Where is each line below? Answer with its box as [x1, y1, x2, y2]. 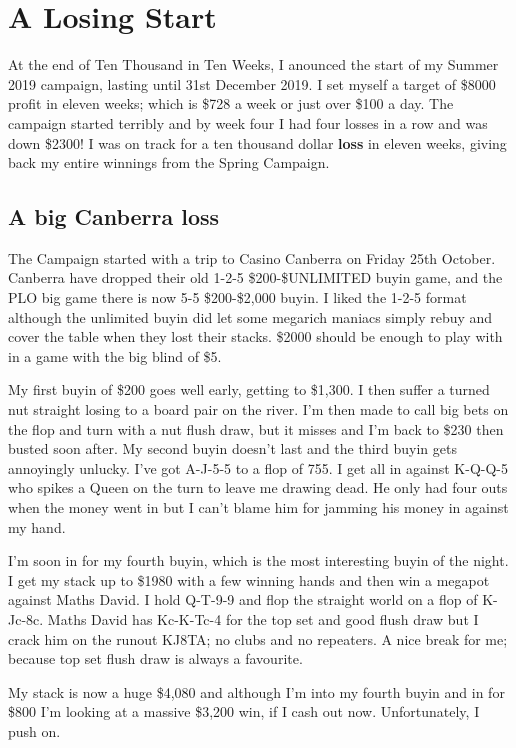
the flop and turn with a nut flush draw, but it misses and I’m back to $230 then [8, 418, 504, 439]
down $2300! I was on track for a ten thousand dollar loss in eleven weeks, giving [8, 132, 507, 153]
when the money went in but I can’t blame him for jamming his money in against [8, 497, 509, 518]
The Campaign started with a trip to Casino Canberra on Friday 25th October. [8, 247, 496, 268]
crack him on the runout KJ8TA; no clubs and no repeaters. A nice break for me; [8, 628, 508, 649]
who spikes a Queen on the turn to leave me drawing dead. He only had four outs [8, 477, 508, 498]
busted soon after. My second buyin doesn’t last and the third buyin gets [8, 438, 457, 459]
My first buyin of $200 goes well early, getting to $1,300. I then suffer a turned [8, 379, 490, 400]
